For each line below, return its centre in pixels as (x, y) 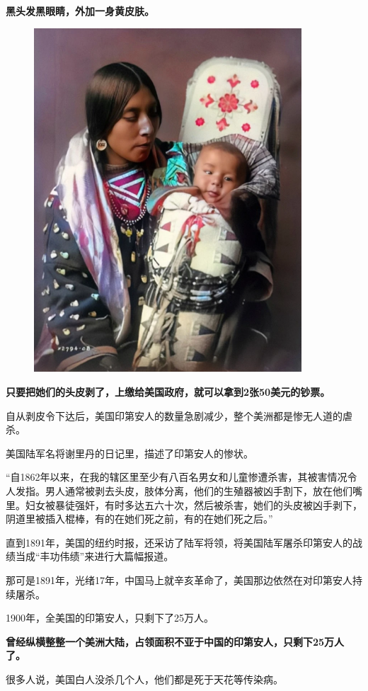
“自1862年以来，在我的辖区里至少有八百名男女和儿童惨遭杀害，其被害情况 (177, 477)
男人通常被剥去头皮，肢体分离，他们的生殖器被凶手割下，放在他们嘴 (203, 490)
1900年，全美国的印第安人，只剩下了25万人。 (110, 618)
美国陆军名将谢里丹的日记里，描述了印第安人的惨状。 (130, 453)
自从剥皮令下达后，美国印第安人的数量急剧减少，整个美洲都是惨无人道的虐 (179, 415)
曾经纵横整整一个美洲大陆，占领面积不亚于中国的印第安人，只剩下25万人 (175, 641)
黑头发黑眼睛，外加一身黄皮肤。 (80, 11)
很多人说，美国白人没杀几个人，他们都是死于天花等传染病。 (144, 679)
